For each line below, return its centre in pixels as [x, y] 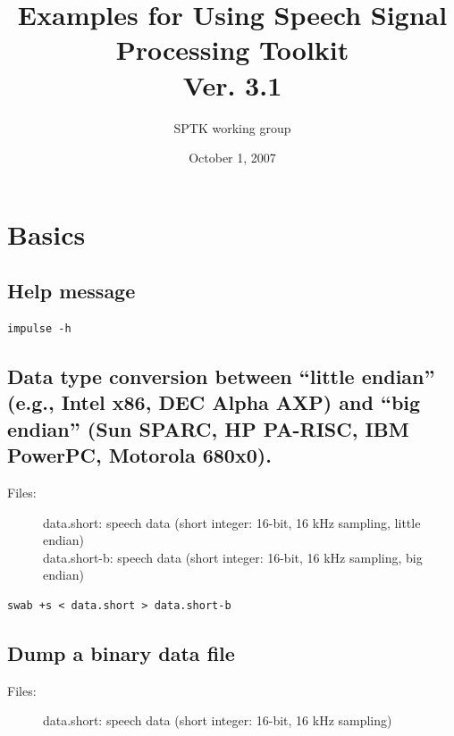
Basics [46, 234]
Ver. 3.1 [232, 84]
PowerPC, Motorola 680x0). [139, 455]
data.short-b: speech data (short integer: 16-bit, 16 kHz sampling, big [233, 557]
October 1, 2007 [232, 158]
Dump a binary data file [121, 653]
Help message [71, 291]
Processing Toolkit [232, 50]
